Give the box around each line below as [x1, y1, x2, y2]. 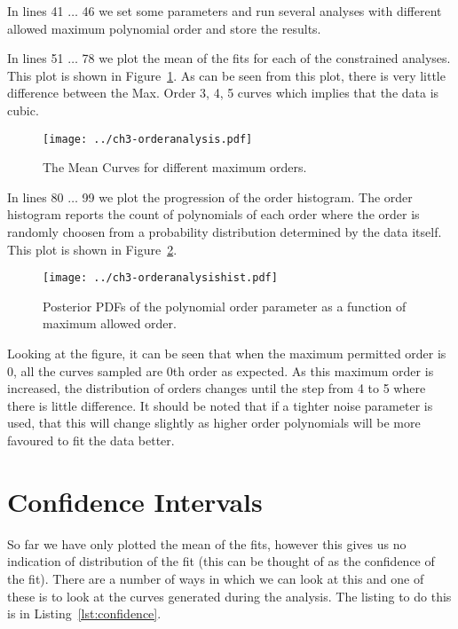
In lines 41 [7, 2, 64, 20]
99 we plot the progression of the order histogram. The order [82, 187, 413, 206]
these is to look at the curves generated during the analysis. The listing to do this [7, 586, 452, 605]
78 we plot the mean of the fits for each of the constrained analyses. [82, 49, 451, 67]
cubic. [7, 100, 39, 119]
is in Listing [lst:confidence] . [7, 604, 162, 623]
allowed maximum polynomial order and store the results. [7, 19, 321, 37]
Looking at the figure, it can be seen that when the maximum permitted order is [7, 344, 446, 363]
